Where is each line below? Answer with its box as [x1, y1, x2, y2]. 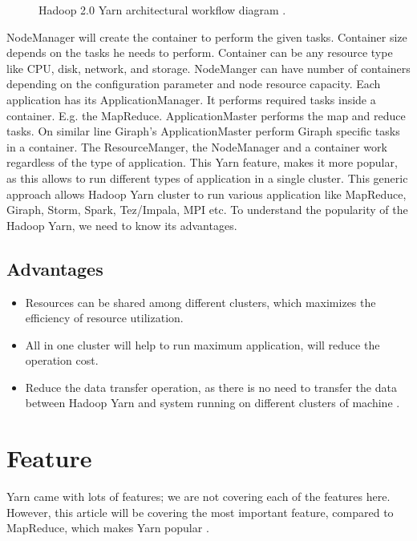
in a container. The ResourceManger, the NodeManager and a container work [6, 138, 387, 155]
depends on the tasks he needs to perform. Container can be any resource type [6, 44, 393, 61]
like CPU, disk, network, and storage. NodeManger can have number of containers [6, 59, 411, 76]
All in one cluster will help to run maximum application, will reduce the [25, 336, 380, 353]
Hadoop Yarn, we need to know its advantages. [6, 216, 237, 233]
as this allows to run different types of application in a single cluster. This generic [6, 169, 408, 186]
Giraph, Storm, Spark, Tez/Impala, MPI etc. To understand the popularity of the [6, 201, 408, 218]
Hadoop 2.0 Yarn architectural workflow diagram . [38, 2, 286, 18]
